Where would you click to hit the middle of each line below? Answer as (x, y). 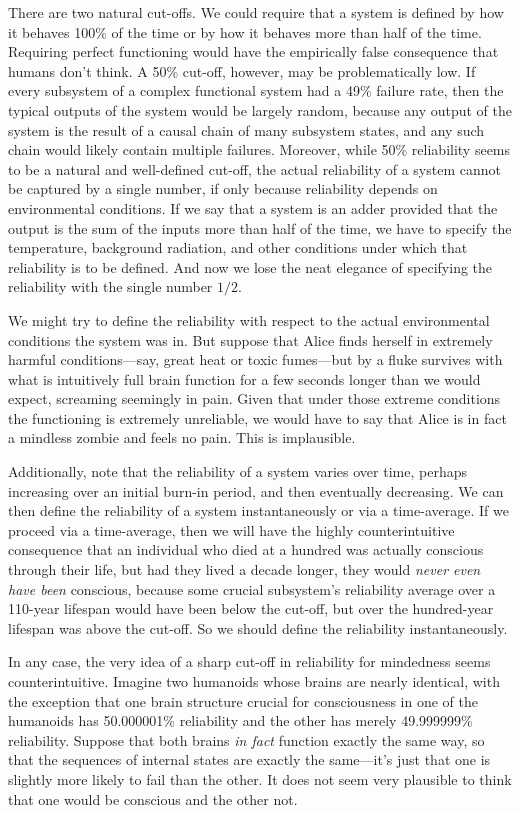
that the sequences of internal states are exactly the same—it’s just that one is (249, 759)
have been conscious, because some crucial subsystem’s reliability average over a (252, 588)
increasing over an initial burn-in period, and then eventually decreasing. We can (256, 490)
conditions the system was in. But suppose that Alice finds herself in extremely (250, 339)
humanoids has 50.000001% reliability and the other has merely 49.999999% (240, 720)
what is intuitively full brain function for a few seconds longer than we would (244, 378)
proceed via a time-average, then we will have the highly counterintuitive (231, 529)
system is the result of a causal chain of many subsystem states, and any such (246, 129)
